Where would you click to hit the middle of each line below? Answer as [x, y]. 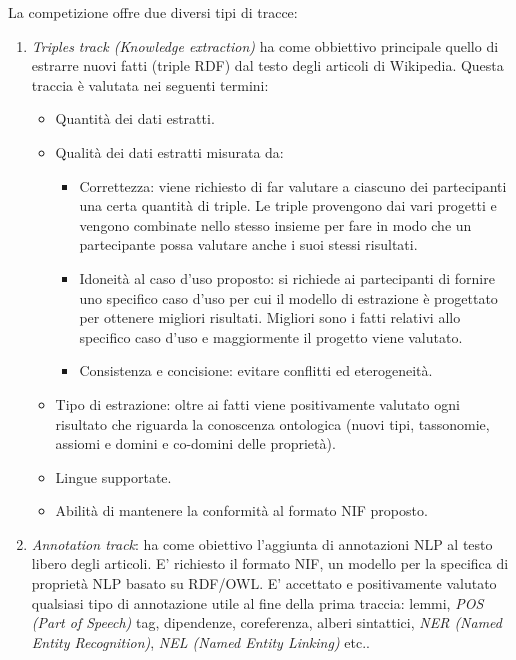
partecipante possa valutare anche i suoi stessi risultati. [248, 244]
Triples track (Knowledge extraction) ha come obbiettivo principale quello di [265, 45]
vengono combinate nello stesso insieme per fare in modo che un [275, 224]
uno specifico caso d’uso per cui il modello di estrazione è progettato [288, 297]
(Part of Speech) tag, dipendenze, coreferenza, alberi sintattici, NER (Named [266, 622]
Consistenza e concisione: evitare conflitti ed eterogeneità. [256, 370]
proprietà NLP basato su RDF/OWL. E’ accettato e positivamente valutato [264, 583]
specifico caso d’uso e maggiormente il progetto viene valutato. [271, 336]
